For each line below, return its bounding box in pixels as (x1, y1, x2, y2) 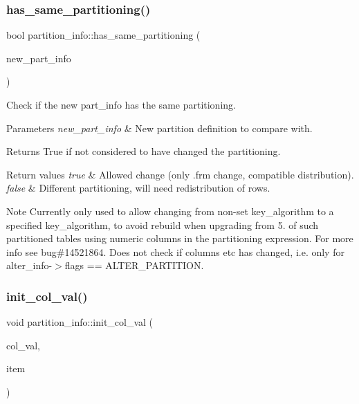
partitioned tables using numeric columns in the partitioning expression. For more (6, 231, 353, 246)
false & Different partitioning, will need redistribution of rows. (6, 181, 270, 195)
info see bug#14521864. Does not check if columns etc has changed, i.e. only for (6, 244, 344, 259)
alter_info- (6, 258, 53, 273)
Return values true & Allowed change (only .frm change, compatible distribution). (6, 167, 354, 181)
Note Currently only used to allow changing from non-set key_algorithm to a (6, 203, 334, 218)
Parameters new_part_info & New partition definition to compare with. (6, 120, 313, 135)
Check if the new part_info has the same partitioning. (6, 98, 236, 111)
